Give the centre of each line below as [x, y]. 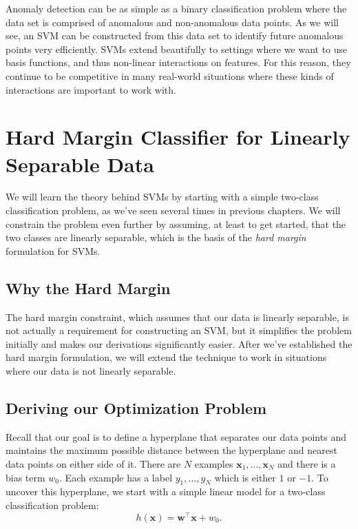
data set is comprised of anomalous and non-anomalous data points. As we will [172, 22]
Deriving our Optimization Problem [136, 408]
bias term [25, 477]
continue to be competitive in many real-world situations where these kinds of [170, 75]
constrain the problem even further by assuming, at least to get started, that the [176, 224]
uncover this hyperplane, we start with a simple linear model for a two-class [166, 491]
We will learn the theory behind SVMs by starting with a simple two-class [162, 197]
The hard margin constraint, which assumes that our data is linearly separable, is [177, 317]
